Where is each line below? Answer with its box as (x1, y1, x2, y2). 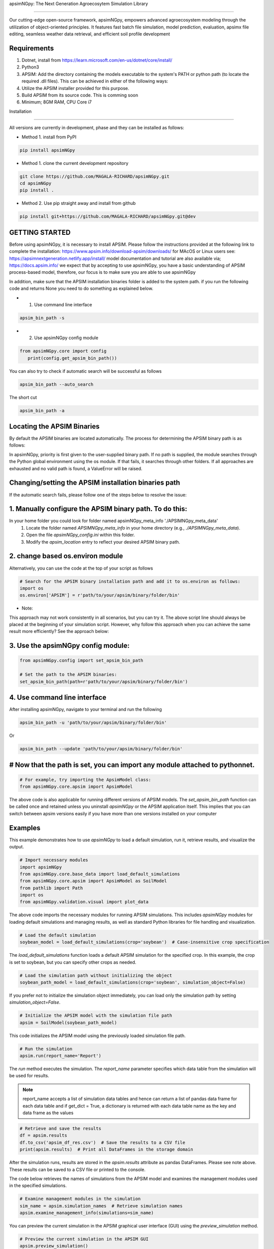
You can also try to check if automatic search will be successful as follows (9, 368, 162, 374)
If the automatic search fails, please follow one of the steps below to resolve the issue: (9, 492, 187, 498)
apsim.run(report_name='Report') (19, 1053, 102, 1059)
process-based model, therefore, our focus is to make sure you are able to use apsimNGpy (9, 269, 196, 275)
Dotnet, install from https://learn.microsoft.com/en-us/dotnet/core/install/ (21, 57, 173, 63)
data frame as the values (22, 1110, 74, 1116)
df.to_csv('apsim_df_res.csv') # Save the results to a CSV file (19, 1140, 185, 1145)
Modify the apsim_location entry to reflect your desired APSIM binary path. (26, 539, 180, 545)
